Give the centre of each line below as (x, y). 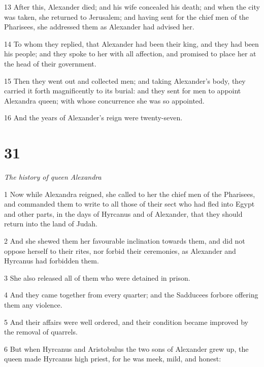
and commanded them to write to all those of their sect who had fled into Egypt (129, 204)
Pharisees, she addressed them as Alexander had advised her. (99, 27)
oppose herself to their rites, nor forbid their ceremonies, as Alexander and (120, 251)
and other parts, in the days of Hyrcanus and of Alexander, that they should (123, 213)
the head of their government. (50, 63)
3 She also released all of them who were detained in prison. (97, 277)
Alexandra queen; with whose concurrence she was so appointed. (104, 100)
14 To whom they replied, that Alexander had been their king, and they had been (131, 43)
